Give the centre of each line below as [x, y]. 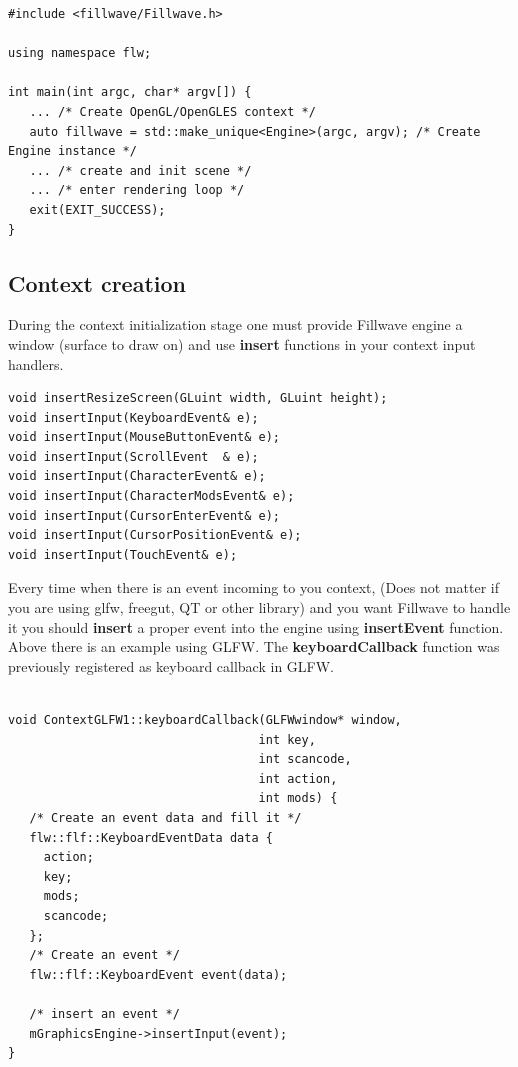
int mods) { [298, 798]
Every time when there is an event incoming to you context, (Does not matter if [254, 587]
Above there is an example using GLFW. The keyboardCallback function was [254, 646]
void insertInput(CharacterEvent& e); [137, 476]
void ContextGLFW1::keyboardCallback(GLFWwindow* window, [205, 720]
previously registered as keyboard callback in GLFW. [171, 665]
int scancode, [305, 759]
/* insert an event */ [104, 1013]
